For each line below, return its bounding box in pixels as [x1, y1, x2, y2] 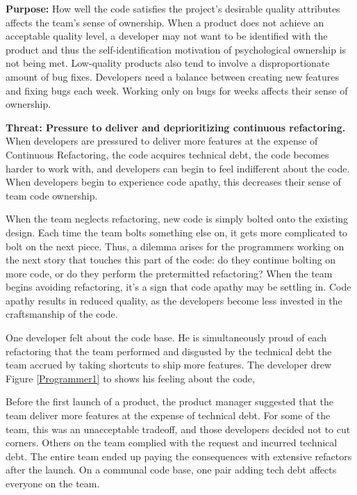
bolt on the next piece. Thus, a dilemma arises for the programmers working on [6, 238, 344, 253]
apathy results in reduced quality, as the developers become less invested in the [6, 293, 342, 307]
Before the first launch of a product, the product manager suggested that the [6, 394, 333, 409]
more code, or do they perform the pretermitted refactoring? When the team [6, 266, 333, 280]
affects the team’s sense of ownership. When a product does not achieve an [6, 15, 324, 29]
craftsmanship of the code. [6, 307, 118, 321]
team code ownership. [6, 188, 98, 202]
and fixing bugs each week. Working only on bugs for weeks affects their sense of [6, 83, 348, 97]
